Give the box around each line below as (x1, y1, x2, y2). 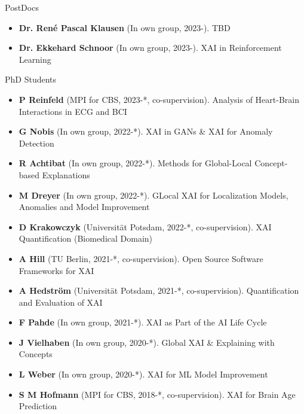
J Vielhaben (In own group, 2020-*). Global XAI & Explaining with (19, 336, 275, 348)
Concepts (19, 348, 53, 360)
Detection (19, 136, 54, 149)
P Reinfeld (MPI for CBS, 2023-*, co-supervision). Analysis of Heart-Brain (19, 93, 299, 105)
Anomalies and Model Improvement (19, 200, 150, 213)
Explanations (42, 168, 90, 181)
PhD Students (5, 73, 57, 86)
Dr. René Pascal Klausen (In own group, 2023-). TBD (19, 21, 231, 34)
